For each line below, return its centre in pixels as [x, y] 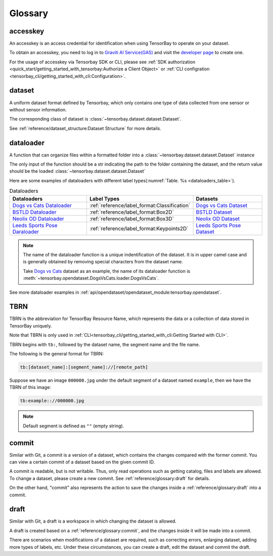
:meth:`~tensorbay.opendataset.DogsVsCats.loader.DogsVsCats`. [91, 278]
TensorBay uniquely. [31, 326]
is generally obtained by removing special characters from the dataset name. [103, 262]
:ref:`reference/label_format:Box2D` [131, 212]
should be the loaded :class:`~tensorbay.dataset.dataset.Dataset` [77, 171]
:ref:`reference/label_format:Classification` [140, 205]
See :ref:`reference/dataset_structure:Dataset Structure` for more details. [85, 128]
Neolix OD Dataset [218, 219]
